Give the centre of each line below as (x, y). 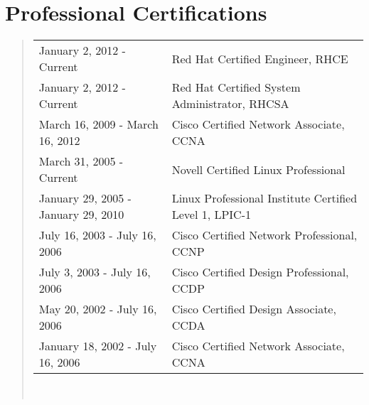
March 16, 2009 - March (98, 124)
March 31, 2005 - (81, 161)
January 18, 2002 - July (98, 346)
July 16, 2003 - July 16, (97, 235)
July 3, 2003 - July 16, (95, 272)
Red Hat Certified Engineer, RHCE (260, 58)
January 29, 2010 (81, 215)
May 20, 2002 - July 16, (98, 309)
